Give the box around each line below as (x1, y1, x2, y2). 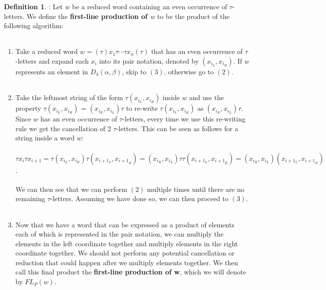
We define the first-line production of (26, 11, 148, 21)
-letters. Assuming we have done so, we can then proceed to (50, 193, 229, 204)
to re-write (126, 103, 158, 113)
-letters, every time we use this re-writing (122, 114, 246, 124)
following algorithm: (4, 20, 64, 31)
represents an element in (15, 66, 88, 76)
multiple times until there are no (147, 184, 245, 194)
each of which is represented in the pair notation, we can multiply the (15, 229, 224, 239)
